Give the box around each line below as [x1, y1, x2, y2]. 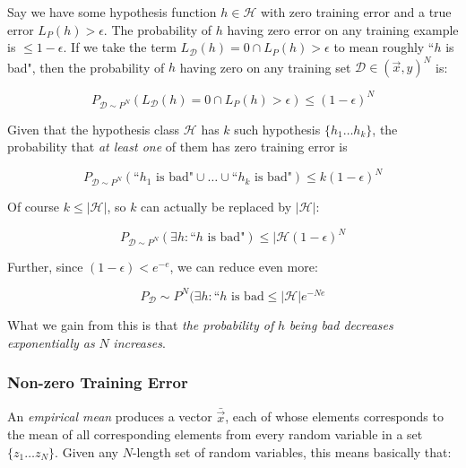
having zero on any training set [179, 57, 351, 76]
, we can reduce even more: [169, 256, 318, 275]
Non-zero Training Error [7, 371, 188, 394]
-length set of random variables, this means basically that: [132, 442, 452, 461]
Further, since [7, 256, 83, 275]
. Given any [55, 442, 118, 461]
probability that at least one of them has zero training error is [7, 137, 348, 156]
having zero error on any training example [227, 20, 459, 39]
